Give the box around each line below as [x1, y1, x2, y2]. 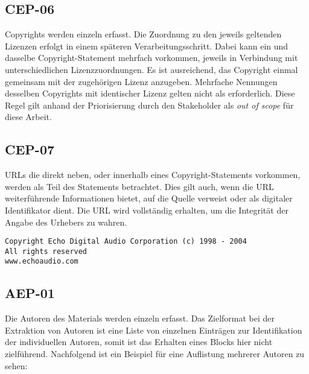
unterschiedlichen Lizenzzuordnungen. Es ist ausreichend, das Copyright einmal [5, 63, 298, 75]
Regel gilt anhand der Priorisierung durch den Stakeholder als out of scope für [5, 98, 294, 111]
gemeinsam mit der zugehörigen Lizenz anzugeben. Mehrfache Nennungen [5, 75, 278, 87]
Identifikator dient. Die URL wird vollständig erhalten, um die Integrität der [5, 203, 288, 216]
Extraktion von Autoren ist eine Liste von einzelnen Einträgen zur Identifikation [5, 323, 302, 336]
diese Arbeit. [5, 110, 52, 123]
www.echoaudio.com [5, 257, 78, 266]
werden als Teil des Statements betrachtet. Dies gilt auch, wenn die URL [5, 180, 274, 192]
